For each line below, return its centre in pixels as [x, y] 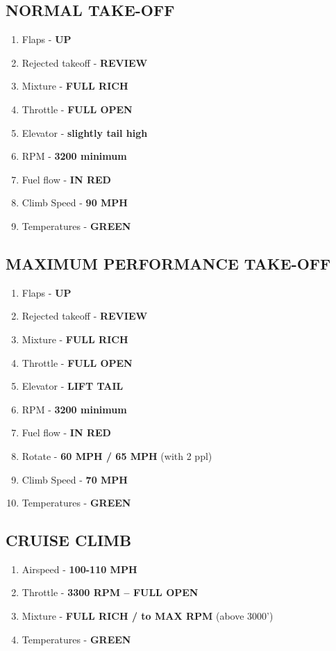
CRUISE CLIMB [69, 540]
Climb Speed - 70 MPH [75, 479]
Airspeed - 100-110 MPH [79, 569]
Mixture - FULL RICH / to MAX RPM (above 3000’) [148, 616]
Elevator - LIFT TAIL [73, 386]
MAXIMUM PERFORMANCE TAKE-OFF [168, 263]
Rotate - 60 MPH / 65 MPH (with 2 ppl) [117, 455]
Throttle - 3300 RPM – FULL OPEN [110, 592]
